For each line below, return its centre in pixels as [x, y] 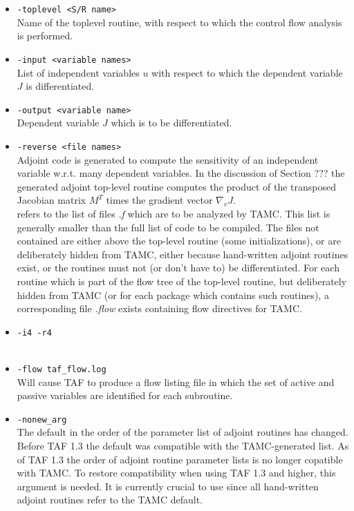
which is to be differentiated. [171, 123]
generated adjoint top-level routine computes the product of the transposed [177, 186]
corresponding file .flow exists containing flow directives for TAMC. [159, 308]
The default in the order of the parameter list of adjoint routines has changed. [183, 432]
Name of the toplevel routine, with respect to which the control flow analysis [179, 22]
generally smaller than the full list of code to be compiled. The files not [168, 227]
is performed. [45, 36]
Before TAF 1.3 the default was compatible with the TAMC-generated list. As [183, 446]
